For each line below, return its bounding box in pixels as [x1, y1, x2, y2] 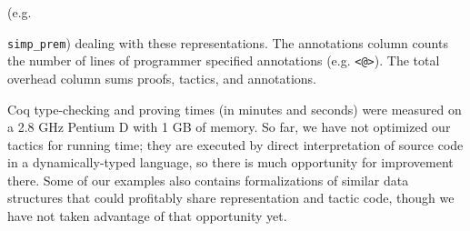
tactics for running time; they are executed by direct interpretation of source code [7, 135, 464, 154]
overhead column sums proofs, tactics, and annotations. [7, 68, 316, 87]
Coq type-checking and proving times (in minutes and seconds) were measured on [7, 99, 462, 118]
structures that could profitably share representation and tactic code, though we [7, 188, 455, 207]
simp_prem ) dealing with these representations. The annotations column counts [7, 33, 448, 52]
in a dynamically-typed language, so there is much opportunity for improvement [7, 153, 454, 172]
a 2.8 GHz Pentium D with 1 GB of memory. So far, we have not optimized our [7, 117, 451, 136]
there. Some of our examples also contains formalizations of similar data [7, 170, 409, 189]
